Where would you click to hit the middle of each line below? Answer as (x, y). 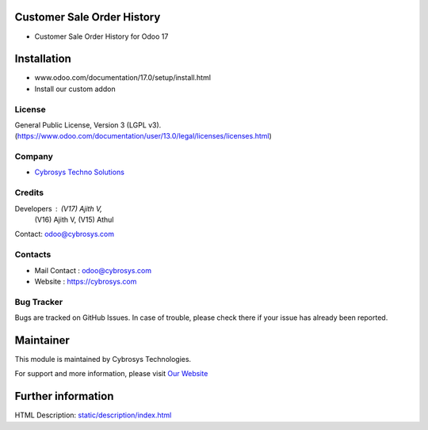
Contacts (33, 255)
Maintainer (42, 340)
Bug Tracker (39, 302)
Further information (64, 396)
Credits (29, 192)
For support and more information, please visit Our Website (111, 374)
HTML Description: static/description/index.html (93, 415)
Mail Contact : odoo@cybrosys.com (93, 270)
